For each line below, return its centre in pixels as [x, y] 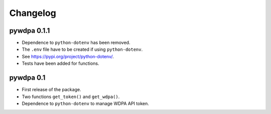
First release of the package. [51, 90]
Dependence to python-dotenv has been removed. [76, 43]
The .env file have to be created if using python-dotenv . [82, 49]
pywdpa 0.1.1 [30, 31]
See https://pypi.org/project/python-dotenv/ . [68, 56]
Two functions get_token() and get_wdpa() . [71, 97]
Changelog [33, 13]
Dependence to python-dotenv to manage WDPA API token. [85, 103]
